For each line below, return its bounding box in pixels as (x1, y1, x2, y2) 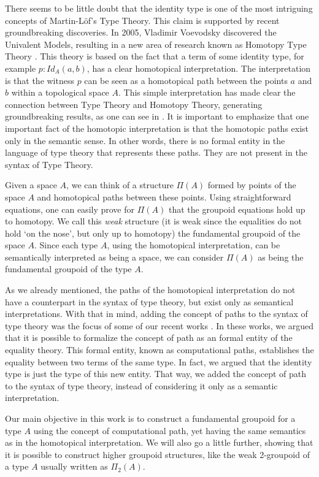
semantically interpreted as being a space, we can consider (5, 250, 224, 263)
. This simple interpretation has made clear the (118, 86, 296, 99)
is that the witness (5, 74, 74, 86)
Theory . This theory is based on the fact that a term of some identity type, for (5, 50, 304, 63)
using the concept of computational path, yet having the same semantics (33, 424, 306, 437)
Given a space (5, 178, 57, 191)
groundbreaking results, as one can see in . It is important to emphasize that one (5, 110, 309, 123)
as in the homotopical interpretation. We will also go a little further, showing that (5, 436, 313, 449)
